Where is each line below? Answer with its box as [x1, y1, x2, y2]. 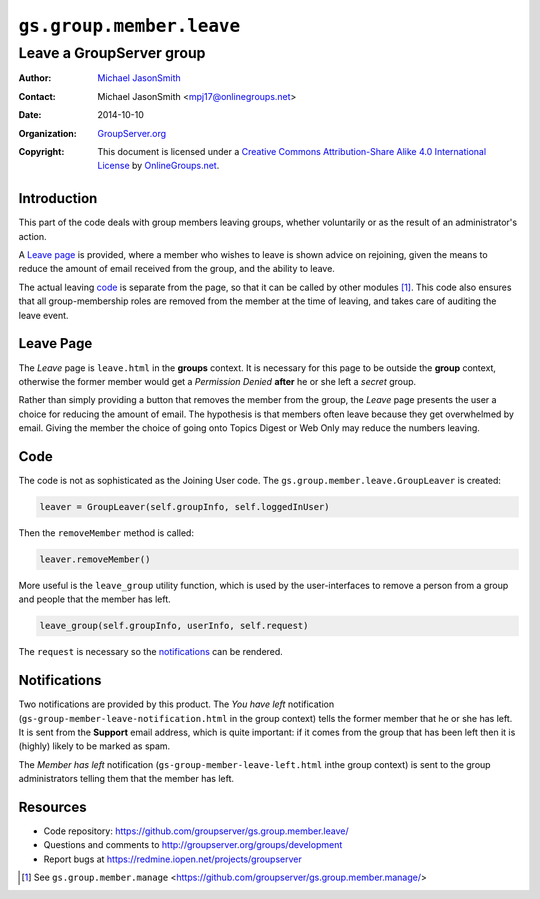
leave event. [18, 309, 69, 321]
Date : [18, 109, 42, 121]
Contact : [18, 90, 57, 102]
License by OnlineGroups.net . [97, 160, 220, 172]
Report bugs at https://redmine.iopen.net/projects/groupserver [43, 853, 302, 865]
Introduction [18, 190, 98, 207]
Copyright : [18, 145, 65, 157]
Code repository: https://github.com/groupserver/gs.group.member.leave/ [43, 825, 349, 837]
